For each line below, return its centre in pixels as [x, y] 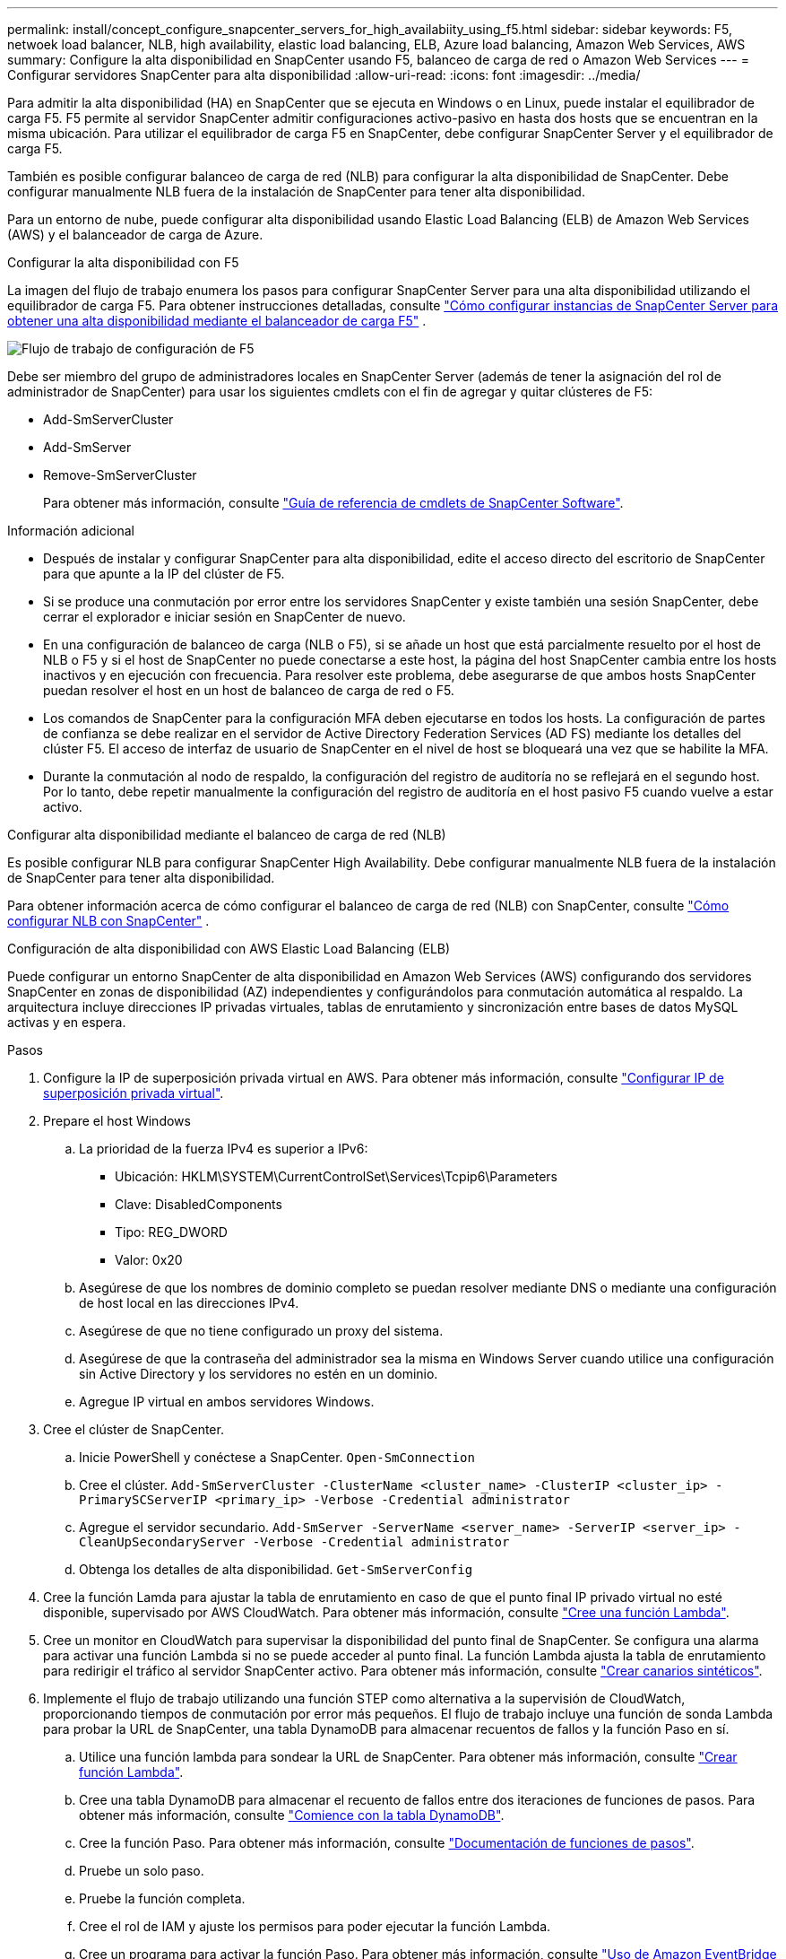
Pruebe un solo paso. [142, 1871]
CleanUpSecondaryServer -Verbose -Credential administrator [294, 1542]
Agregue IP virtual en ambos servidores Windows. [227, 1402]
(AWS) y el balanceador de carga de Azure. [135, 235]
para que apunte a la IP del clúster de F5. [164, 574]
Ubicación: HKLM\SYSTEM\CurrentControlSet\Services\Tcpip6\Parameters [336, 1176]
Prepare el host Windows [117, 1121]
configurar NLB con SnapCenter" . [108, 921]
